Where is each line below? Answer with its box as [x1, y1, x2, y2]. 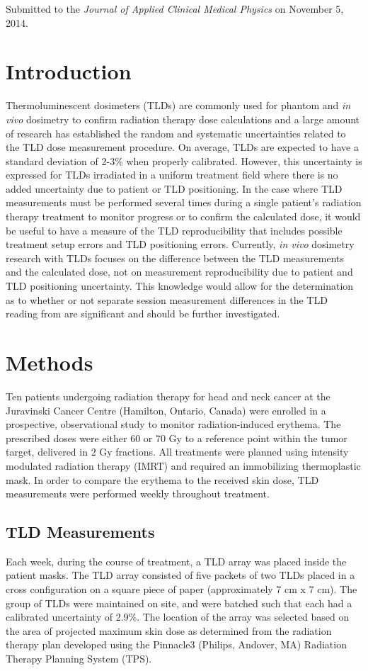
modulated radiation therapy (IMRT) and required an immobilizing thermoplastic [6, 458, 361, 473]
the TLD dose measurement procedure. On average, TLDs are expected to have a [6, 140, 359, 154]
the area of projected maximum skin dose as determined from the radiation [6, 623, 332, 638]
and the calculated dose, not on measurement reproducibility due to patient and [6, 264, 353, 279]
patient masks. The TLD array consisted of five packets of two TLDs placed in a [6, 568, 355, 582]
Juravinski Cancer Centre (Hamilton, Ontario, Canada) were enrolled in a [6, 402, 326, 417]
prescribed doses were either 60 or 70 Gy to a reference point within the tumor [6, 430, 347, 445]
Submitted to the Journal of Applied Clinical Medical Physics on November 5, [6, 1, 344, 16]
